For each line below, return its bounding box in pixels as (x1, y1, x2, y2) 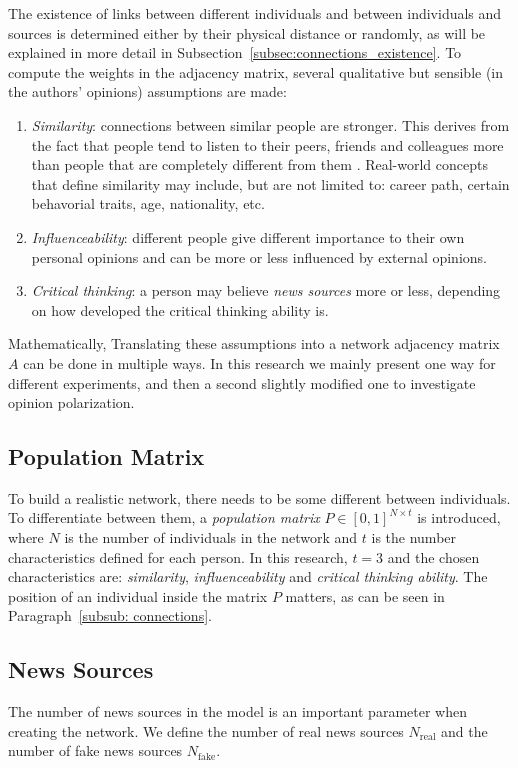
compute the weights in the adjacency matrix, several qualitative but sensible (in (8, 61, 504, 82)
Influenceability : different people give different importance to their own (31, 226, 465, 247)
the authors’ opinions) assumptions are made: (8, 81, 287, 102)
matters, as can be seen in (285, 585, 445, 606)
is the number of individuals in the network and (64, 527, 358, 548)
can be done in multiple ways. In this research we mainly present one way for (23, 352, 496, 373)
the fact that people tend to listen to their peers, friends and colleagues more (31, 134, 504, 155)
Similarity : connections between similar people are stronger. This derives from (31, 114, 510, 135)
